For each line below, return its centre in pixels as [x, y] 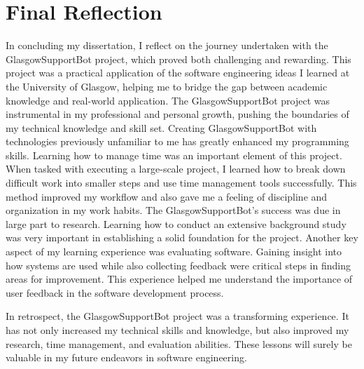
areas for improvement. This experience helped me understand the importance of [179, 279]
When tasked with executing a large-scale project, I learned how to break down [176, 169]
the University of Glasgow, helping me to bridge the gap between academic [167, 86]
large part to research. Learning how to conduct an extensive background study [176, 223]
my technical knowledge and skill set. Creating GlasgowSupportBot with [161, 127]
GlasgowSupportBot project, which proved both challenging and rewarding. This [178, 59]
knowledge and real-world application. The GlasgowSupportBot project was [168, 100]
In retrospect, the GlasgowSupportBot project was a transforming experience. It [177, 316]
